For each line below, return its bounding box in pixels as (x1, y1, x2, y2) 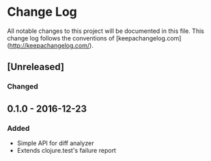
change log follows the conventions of (7, 34, 115, 42)
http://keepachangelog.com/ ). (9, 41, 94, 49)
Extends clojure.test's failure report (16, 146, 116, 154)
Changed (7, 82, 39, 91)
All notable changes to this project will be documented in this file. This (7, 27, 205, 35)
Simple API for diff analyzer (16, 138, 94, 147)
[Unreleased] (7, 61, 65, 73)
